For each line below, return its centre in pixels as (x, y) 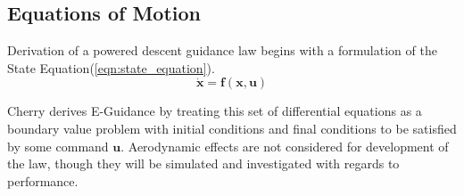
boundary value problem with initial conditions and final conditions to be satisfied (232, 128)
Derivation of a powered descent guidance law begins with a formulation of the (222, 50)
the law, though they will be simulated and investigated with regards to (203, 163)
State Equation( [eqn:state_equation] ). (111, 67)
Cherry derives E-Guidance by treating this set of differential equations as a (215, 111)
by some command (58, 146)
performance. (43, 180)
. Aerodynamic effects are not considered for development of (285, 146)
